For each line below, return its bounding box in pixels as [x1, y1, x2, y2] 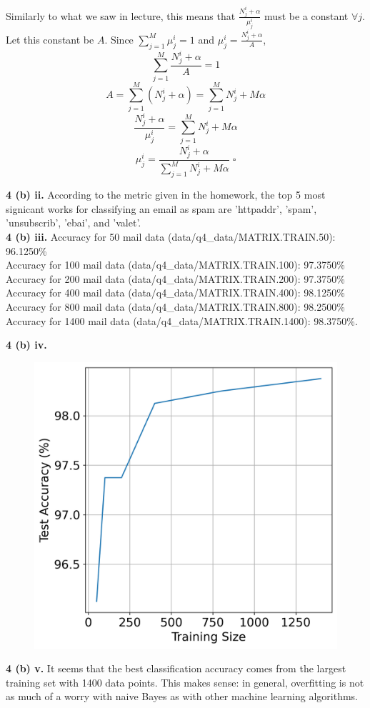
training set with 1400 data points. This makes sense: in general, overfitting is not [6, 674, 364, 689]
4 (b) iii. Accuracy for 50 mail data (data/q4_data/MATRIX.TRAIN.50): [6, 229, 336, 244]
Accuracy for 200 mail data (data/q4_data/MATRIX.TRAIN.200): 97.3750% [6, 271, 345, 286]
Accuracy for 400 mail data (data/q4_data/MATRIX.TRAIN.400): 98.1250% [6, 285, 345, 300]
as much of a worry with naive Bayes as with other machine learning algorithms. [6, 689, 358, 704]
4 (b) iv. [6, 337, 47, 352]
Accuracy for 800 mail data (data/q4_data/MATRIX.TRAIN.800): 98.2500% [6, 299, 345, 314]
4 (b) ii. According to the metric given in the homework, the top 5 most [6, 187, 326, 202]
